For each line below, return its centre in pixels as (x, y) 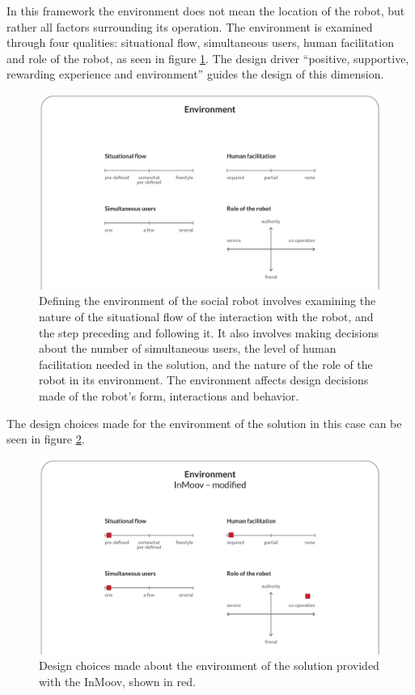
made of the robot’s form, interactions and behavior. (169, 395)
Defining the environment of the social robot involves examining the (207, 301)
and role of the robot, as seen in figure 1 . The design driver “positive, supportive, (208, 58)
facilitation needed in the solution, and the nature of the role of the (206, 364)
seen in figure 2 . (46, 439)
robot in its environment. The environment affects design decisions (204, 380)
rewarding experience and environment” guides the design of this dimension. (195, 74)
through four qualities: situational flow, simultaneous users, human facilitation (200, 42)
